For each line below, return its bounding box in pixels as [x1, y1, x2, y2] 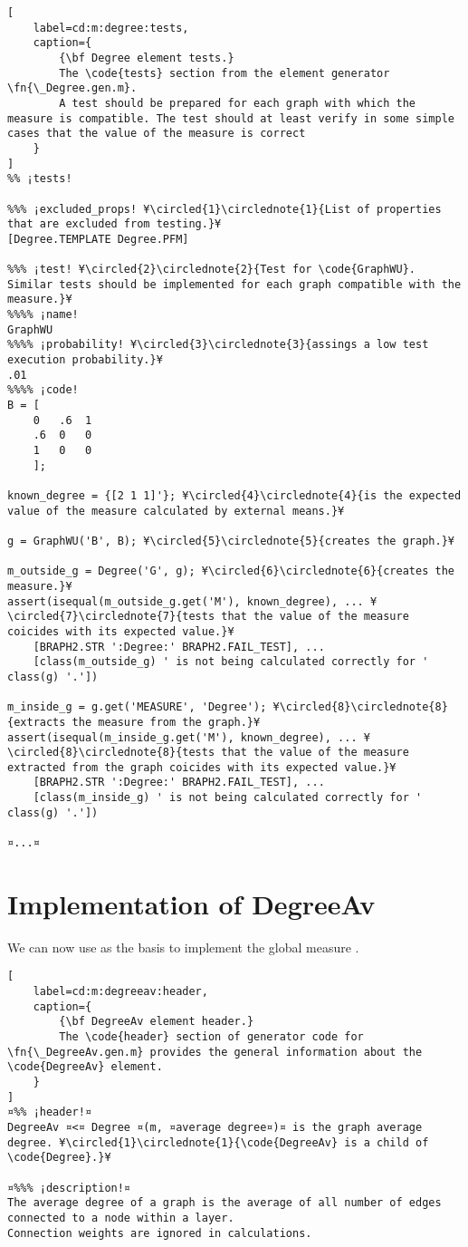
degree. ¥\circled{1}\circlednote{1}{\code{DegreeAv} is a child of [7, 1136, 429, 1149]
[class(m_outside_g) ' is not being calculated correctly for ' [33, 655, 429, 669]
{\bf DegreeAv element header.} [59, 1015, 254, 1029]
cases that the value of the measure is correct [7, 127, 306, 140]
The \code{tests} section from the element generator [59, 66, 390, 80]
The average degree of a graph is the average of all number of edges [7, 1196, 442, 1210]
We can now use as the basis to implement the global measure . [7, 937, 359, 956]
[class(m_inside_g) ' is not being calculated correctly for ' [33, 791, 423, 805]
